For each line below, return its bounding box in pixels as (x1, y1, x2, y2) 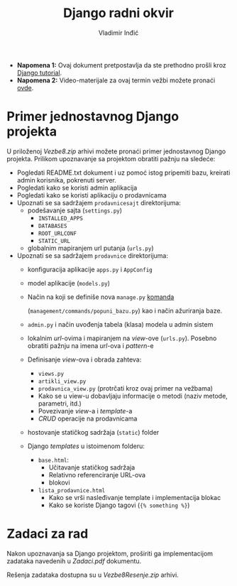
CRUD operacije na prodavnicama (38, 414, 138, 423)
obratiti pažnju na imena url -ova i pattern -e (27, 341, 154, 349)
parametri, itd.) (38, 399, 82, 408)
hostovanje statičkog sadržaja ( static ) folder (27, 428, 160, 436)
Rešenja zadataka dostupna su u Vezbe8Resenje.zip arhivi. (6, 570, 179, 579)
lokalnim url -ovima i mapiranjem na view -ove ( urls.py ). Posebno (27, 334, 217, 342)
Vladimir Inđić (98, 28, 139, 37)
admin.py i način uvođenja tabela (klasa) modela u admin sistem (27, 320, 214, 328)
